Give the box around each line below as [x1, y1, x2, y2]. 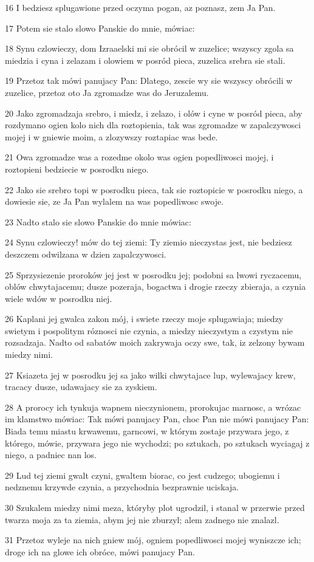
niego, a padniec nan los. [5, 448, 97, 461]
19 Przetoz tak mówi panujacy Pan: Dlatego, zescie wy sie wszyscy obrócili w [5, 74, 293, 87]
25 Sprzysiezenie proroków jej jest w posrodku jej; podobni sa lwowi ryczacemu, [5, 268, 302, 281]
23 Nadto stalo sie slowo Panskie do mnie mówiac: [5, 215, 191, 228]
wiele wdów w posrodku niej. [5, 292, 112, 304]
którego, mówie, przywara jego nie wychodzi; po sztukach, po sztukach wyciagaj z [5, 436, 310, 449]
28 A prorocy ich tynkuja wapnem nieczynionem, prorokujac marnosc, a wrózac [5, 400, 301, 413]
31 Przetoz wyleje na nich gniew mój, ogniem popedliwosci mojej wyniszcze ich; [5, 533, 301, 546]
